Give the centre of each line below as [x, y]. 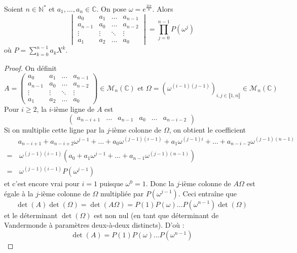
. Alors [163, 9]
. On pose [112, 9]
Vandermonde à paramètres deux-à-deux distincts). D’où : [94, 225]
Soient [14, 9]
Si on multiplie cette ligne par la [54, 129]
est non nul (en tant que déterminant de [156, 215]
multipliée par [122, 193]
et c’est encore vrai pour [42, 183]
